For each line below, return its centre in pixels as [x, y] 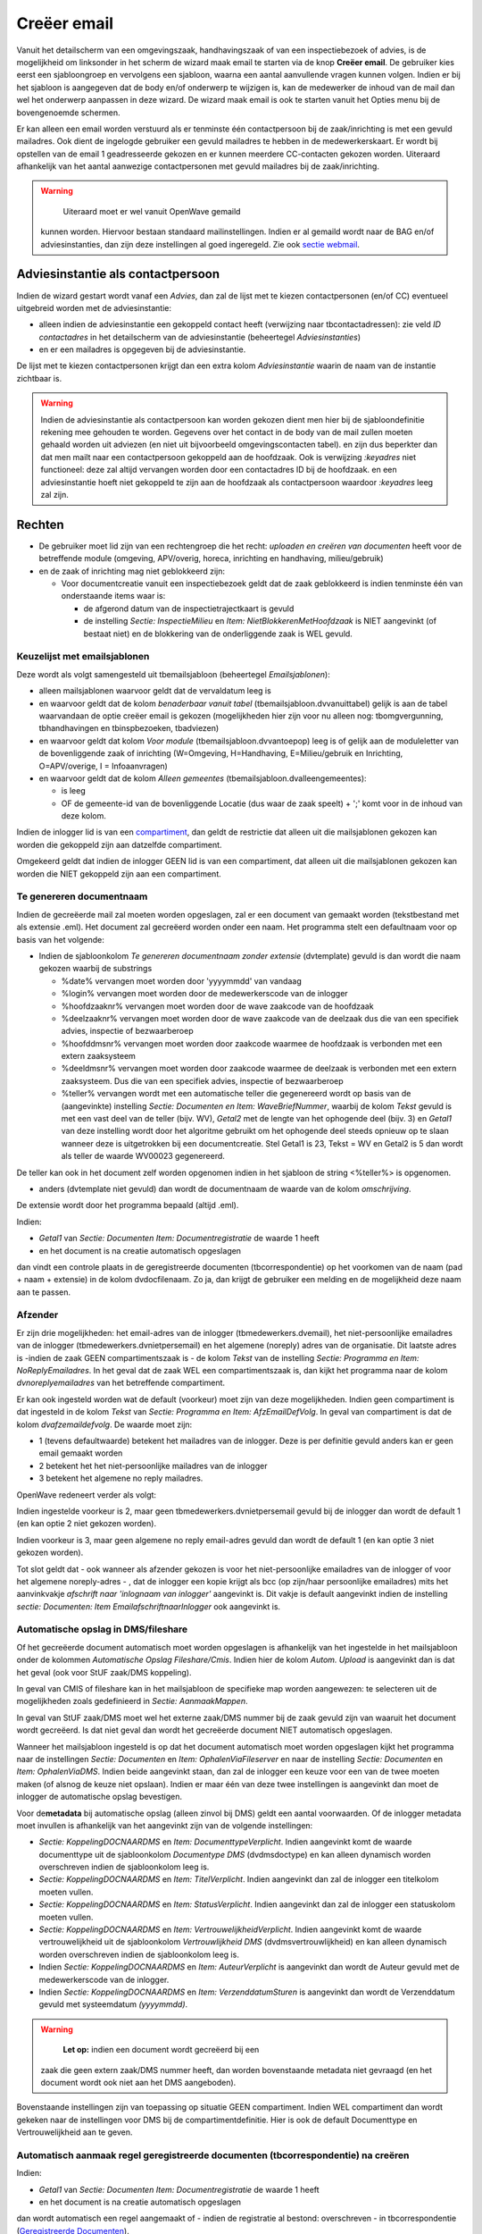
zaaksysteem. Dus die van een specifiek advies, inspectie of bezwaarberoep [202, 1080]
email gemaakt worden [81, 1453]
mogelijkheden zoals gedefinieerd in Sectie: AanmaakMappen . [132, 1701]
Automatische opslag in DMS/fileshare [102, 1629]
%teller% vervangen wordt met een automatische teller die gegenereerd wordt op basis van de [236, 1094]
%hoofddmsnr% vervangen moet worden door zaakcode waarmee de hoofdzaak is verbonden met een [252, 1043]
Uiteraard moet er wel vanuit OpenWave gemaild [152, 211]
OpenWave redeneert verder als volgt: [86, 1495]
